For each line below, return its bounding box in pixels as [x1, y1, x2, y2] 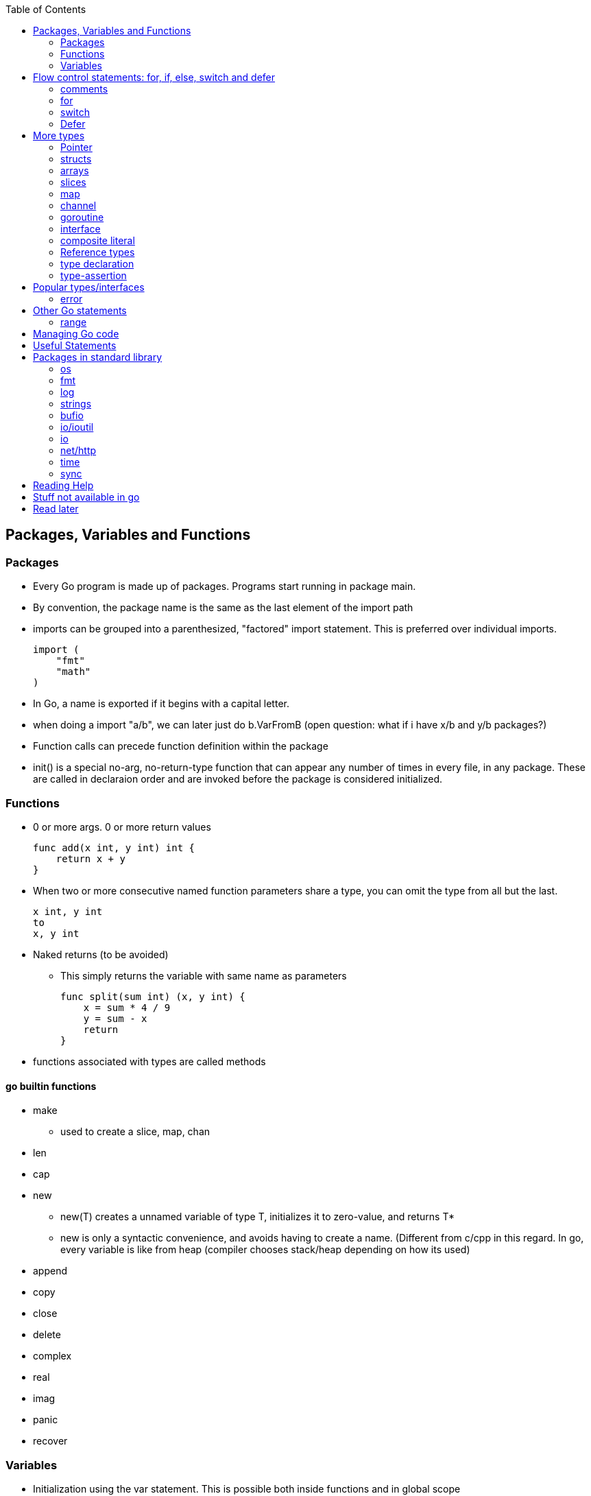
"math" [56, 666, 91, 678]
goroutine [60, 211, 104, 223]
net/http [60, 444, 97, 456]
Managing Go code [33, 328, 119, 340]
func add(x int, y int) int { [33, 842, 195, 853]
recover [33, 1435, 68, 1447]
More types [33, 130, 85, 141]
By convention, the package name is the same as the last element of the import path [33, 602, 413, 614]
